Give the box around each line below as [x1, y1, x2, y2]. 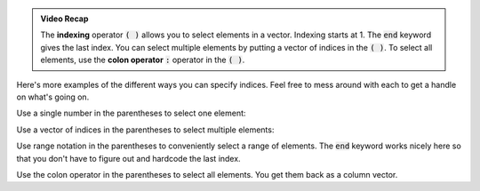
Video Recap [40, 13, 89, 24]
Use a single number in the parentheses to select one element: [16, 107, 246, 119]
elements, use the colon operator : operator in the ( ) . [40, 54, 245, 66]
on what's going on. [16, 92, 90, 102]
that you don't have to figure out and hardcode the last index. [16, 153, 241, 163]
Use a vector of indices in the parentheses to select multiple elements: [16, 124, 275, 135]
